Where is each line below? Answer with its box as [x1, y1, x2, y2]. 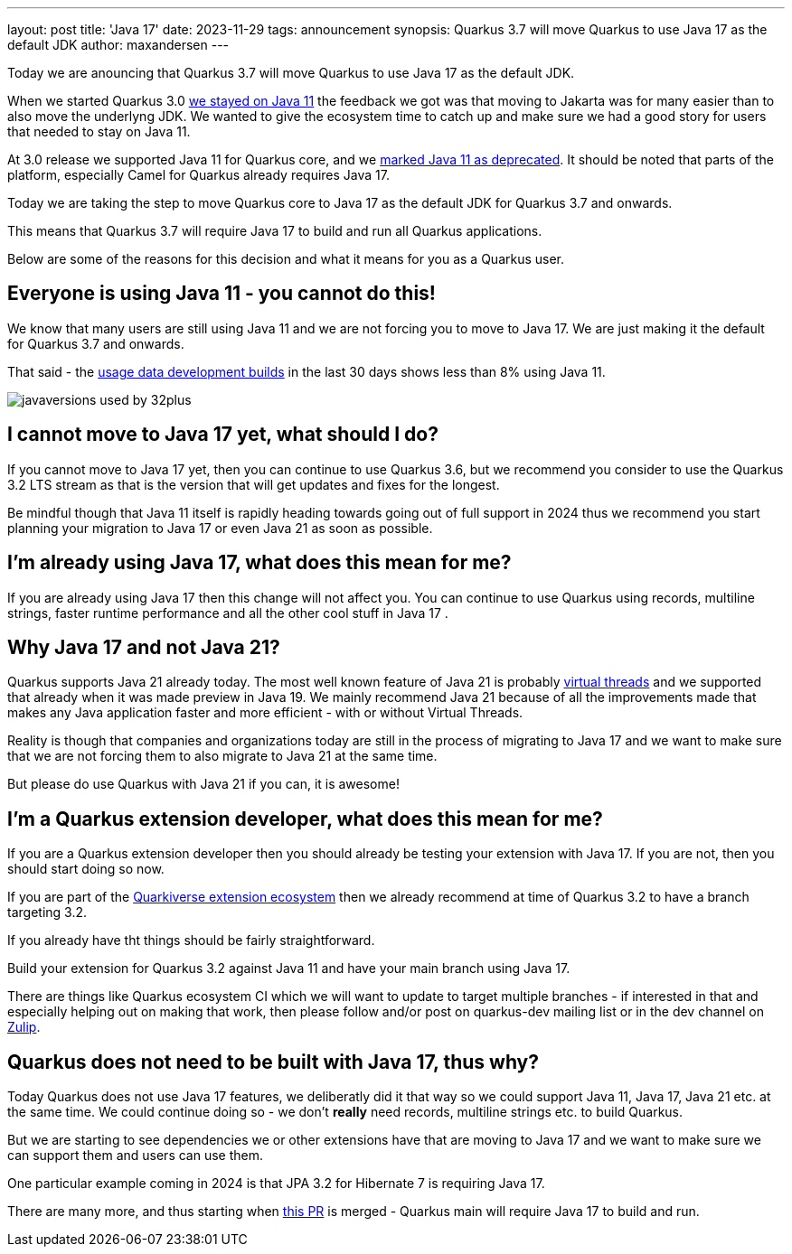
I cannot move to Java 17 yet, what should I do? [7, 423, 438, 446]
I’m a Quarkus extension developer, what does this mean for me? [7, 807, 603, 830]
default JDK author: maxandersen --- [7, 37, 230, 52]
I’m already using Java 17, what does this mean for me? [7, 551, 512, 575]
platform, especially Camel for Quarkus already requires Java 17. [7, 167, 390, 182]
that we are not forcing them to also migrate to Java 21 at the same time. [7, 748, 438, 764]
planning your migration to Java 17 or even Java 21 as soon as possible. [7, 519, 433, 536]
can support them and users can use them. [7, 1147, 264, 1164]
